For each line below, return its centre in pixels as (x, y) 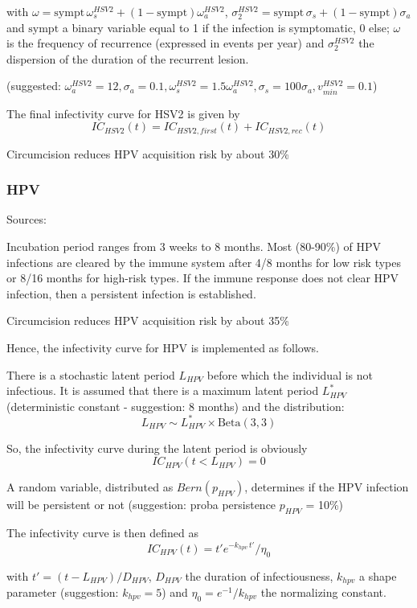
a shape (378, 575)
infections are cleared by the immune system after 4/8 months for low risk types (204, 262)
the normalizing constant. (323, 592)
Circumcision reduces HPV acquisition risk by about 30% (148, 153)
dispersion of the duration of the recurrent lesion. (128, 58)
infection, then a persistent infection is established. (131, 293)
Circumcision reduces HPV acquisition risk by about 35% (148, 320)
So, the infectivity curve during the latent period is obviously (157, 448)
